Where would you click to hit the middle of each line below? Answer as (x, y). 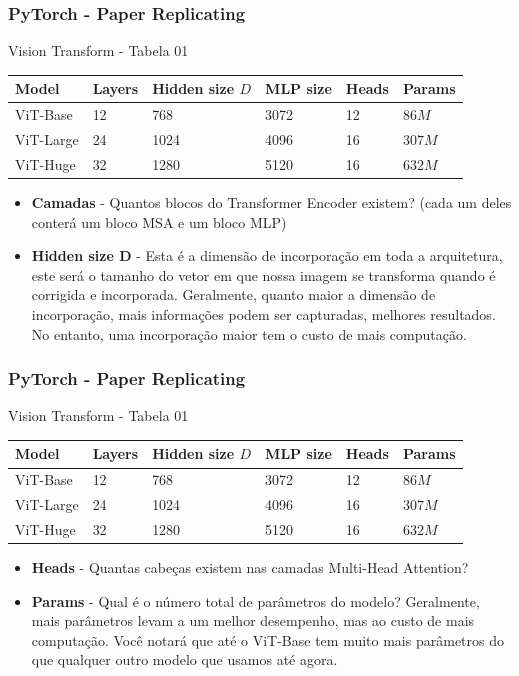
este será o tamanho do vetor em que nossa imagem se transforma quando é (263, 274)
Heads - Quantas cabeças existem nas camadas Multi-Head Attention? (250, 567)
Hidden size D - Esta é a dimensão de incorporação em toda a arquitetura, (267, 255)
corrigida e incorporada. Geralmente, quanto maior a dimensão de (233, 294)
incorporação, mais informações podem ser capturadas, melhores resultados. (263, 313)
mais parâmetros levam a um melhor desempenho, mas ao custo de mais (253, 620)
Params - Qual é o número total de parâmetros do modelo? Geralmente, (255, 600)
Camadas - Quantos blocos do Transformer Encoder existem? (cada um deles (271, 201)
